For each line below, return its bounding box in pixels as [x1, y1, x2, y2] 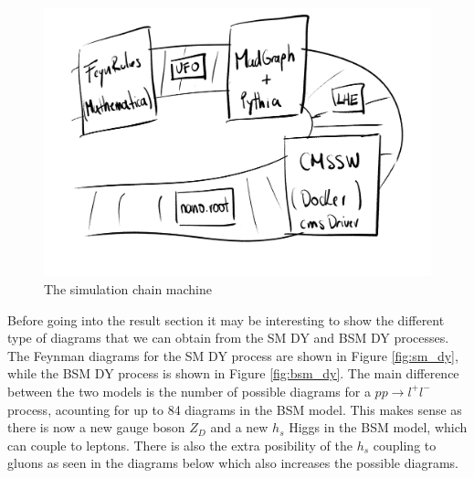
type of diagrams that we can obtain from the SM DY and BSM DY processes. [7, 328, 449, 347]
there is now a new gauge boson [7, 418, 185, 437]
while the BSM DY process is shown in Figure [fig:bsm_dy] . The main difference [7, 364, 459, 383]
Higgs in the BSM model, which [289, 418, 468, 437]
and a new [210, 418, 269, 437]
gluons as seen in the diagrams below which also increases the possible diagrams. [7, 453, 458, 473]
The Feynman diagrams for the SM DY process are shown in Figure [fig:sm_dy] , [7, 345, 458, 365]
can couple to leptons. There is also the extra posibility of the [7, 435, 353, 454]
